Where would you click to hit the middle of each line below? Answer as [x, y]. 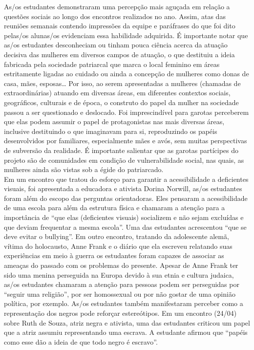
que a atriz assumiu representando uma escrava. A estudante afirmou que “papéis [126, 332]
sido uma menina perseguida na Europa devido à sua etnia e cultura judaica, [119, 274]
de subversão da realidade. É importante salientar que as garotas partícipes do [121, 150]
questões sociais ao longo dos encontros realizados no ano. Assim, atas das [115, 16]
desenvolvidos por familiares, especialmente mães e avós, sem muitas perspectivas [126, 141]
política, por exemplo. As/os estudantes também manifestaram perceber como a [124, 303]
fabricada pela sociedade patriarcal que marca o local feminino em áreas [112, 64]
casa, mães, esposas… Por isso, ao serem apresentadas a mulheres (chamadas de [122, 83]
